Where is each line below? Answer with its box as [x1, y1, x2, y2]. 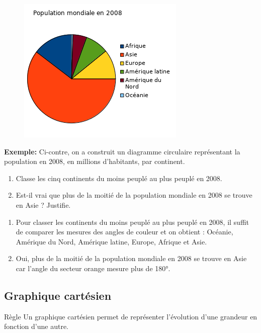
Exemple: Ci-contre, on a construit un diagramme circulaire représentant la [4, 146, 240, 156]
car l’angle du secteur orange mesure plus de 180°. [16, 263, 170, 273]
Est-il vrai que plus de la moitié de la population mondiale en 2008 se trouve [16, 190, 252, 200]
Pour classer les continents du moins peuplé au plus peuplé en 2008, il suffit [16, 216, 249, 227]
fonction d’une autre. [4, 321, 69, 331]
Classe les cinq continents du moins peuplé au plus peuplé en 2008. [16, 173, 222, 183]
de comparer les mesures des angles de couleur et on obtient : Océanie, [16, 226, 233, 237]
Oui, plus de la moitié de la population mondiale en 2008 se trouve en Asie [16, 253, 247, 264]
